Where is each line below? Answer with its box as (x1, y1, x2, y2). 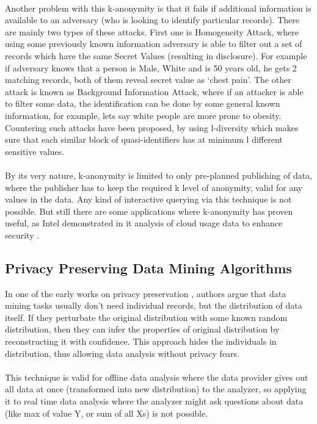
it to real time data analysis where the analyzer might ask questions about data (5, 395, 304, 408)
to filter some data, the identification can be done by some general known (5, 97, 280, 110)
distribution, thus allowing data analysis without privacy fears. (5, 347, 240, 359)
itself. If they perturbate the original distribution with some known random (5, 311, 288, 323)
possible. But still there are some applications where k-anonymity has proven (5, 204, 293, 217)
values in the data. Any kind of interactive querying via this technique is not (5, 193, 292, 206)
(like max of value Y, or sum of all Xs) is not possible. (5, 406, 208, 419)
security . (5, 228, 40, 241)
